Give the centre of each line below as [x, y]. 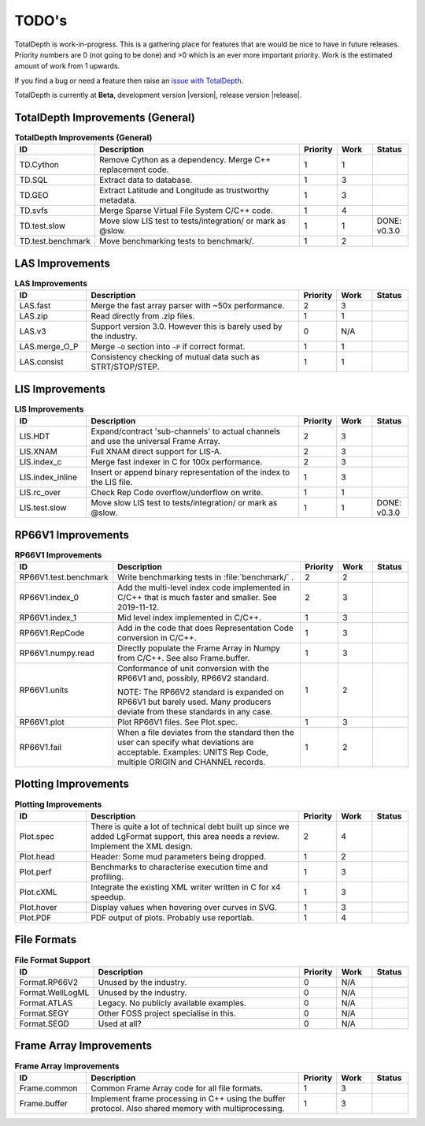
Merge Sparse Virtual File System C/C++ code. [186, 211]
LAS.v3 [33, 331]
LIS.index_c [41, 462]
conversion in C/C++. [157, 638]
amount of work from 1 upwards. [67, 66]
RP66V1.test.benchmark [64, 577]
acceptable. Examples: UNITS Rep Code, [193, 752]
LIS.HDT [35, 436]
